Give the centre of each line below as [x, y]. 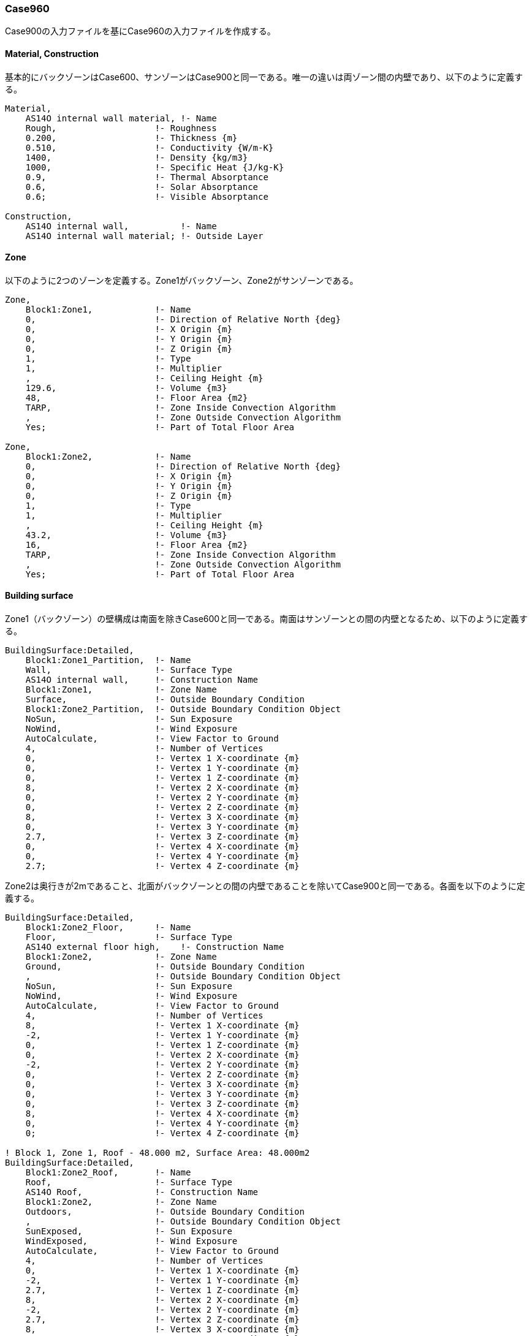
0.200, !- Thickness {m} [131, 138]
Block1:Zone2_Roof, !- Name [108, 1173]
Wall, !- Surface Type [129, 670]
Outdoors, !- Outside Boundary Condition [165, 1212]
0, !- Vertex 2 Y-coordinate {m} [162, 798]
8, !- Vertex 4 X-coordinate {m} [162, 1114]
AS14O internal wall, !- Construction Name [142, 680]
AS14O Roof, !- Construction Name [142, 1192]
